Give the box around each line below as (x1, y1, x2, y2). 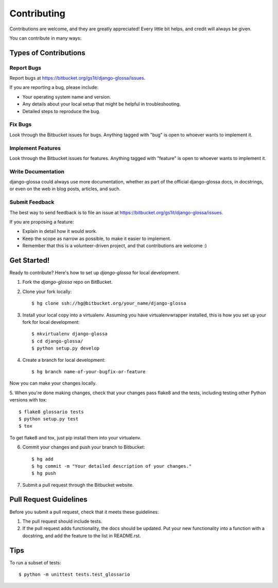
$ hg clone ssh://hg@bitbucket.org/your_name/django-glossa (31, 301, 186, 306)
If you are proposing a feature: (9, 219, 74, 225)
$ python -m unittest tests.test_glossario (19, 572, 130, 578)
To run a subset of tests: (9, 559, 61, 565)
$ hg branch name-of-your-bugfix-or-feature (31, 369, 146, 375)
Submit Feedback (9, 198, 55, 206)
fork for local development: (22, 319, 80, 325)
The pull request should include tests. (22, 518, 102, 524)
